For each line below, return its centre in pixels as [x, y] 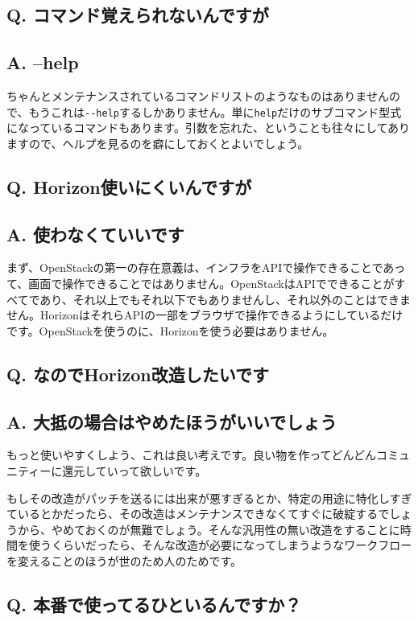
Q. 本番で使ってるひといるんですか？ [154, 604]
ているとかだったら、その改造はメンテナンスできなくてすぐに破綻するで [198, 514]
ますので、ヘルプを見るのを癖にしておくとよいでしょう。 [158, 143]
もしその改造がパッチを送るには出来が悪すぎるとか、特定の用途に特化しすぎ [209, 498]
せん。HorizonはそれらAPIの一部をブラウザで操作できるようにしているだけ [205, 315]
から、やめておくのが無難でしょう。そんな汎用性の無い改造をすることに [209, 529]
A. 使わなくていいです [95, 234]
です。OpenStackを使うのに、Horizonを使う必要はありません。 [170, 330]
